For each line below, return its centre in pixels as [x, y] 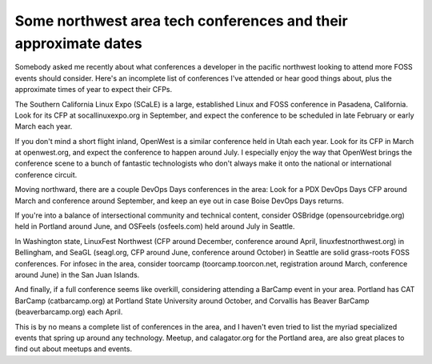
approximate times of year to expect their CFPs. [94, 90]
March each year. [44, 126]
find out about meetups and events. [73, 349]
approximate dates [79, 43]
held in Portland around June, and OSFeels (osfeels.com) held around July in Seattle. [155, 226]
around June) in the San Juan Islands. [77, 274]
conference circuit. [46, 174]
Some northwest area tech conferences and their [181, 21]
